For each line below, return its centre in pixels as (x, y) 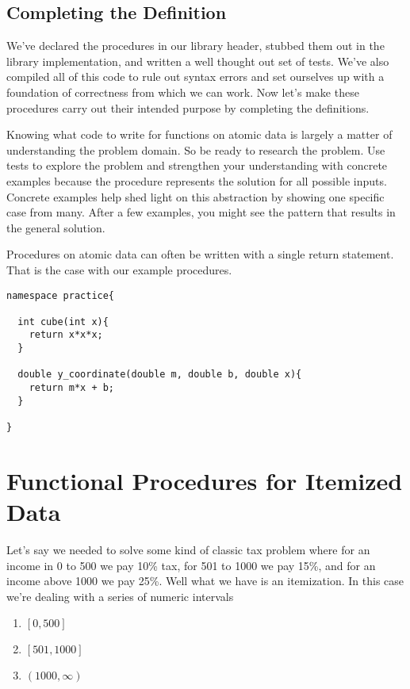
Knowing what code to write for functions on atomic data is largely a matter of (199, 134)
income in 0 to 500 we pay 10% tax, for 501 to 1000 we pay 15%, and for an (191, 565)
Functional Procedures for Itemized (205, 480)
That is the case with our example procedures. (119, 269)
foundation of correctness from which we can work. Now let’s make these (183, 92)
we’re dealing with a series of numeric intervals (120, 596)
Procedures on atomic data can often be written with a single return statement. (200, 254)
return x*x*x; (66, 335)
